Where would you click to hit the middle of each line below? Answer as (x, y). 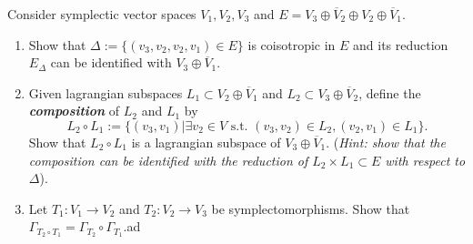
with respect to (425, 160)
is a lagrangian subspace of (206, 142)
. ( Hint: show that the (386, 142)
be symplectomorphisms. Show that (311, 208)
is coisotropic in (292, 44)
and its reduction (401, 44)
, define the (390, 92)
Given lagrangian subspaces (106, 92)
